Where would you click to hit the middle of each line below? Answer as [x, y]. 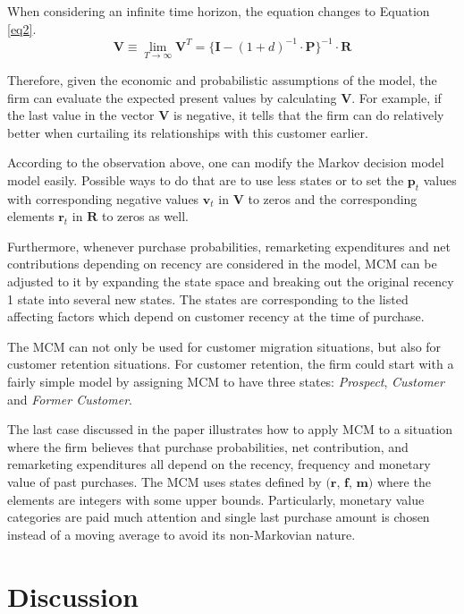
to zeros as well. [145, 216]
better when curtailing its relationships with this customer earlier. [188, 132]
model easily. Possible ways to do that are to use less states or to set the [206, 179]
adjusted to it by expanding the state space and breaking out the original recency [231, 281]
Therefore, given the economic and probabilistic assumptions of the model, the [222, 79]
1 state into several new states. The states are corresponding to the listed [208, 298]
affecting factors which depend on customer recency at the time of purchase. [216, 316]
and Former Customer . [70, 399]
